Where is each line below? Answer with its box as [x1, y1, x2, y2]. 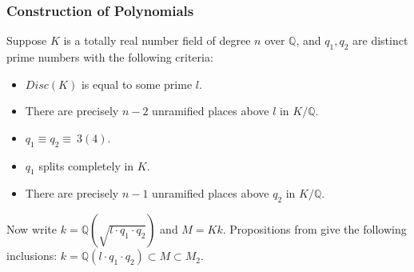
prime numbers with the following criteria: [6, 49, 213, 66]
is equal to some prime [81, 75, 193, 92]
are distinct [352, 32, 408, 49]
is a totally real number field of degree [63, 32, 251, 49]
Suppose [6, 32, 47, 49]
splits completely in [38, 157, 134, 174]
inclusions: [6, 247, 58, 264]
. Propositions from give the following [222, 221, 407, 238]
